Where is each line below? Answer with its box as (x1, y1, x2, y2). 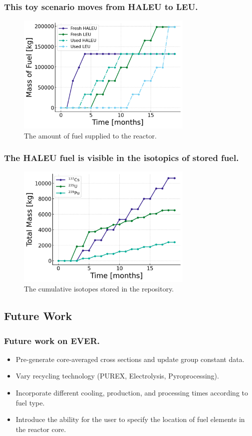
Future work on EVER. (4, 334, 100, 346)
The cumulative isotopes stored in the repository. (24, 283, 174, 294)
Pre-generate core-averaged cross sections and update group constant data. (15, 353, 245, 364)
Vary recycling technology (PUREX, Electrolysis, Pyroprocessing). (15, 370, 219, 381)
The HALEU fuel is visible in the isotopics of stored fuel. (4, 151, 239, 164)
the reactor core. (15, 423, 66, 434)
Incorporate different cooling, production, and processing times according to (15, 387, 249, 397)
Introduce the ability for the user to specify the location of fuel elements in (15, 414, 245, 424)
